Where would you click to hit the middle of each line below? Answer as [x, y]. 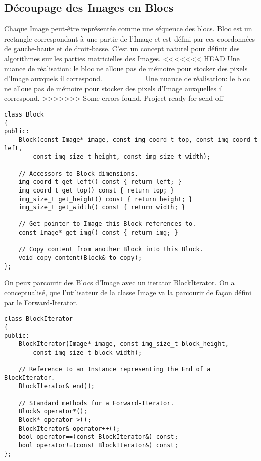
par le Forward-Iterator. [41, 302]
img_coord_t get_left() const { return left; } [100, 182]
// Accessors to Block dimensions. [78, 174]
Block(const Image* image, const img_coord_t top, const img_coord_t [138, 140]
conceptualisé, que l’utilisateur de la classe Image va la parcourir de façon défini [128, 293]
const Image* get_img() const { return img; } [98, 233]
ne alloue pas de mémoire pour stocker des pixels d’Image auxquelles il [114, 88]
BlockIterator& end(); [56, 386]
